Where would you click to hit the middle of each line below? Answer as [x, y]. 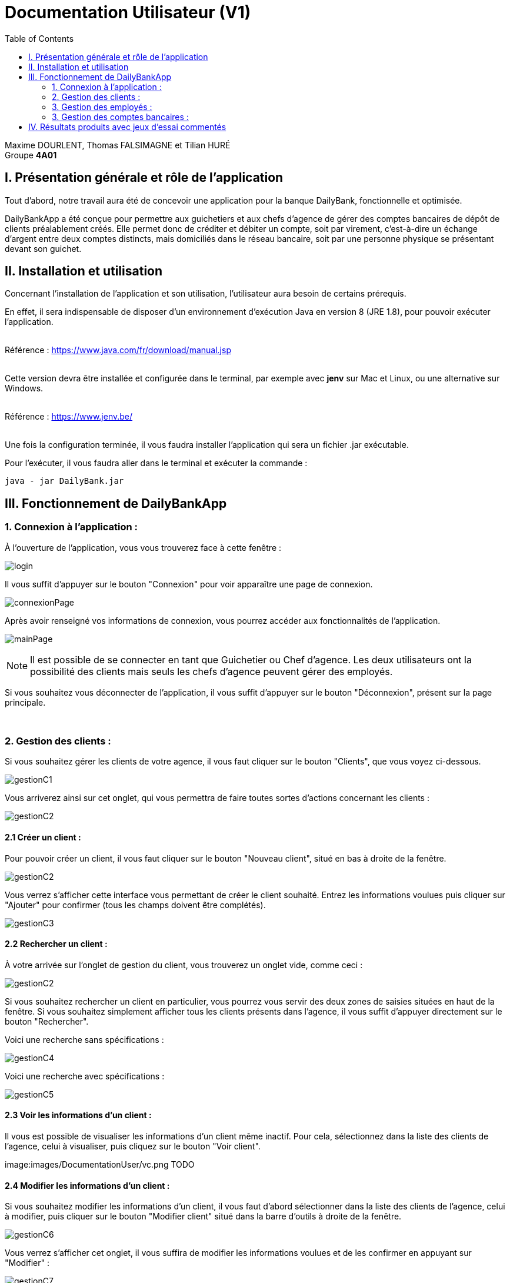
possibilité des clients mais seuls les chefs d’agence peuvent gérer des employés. [211, 671]
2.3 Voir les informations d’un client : [78, 1115]
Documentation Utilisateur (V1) [128, 12]
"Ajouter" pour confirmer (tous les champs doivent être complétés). [135, 905]
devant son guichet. [43, 248]
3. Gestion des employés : [102, 107]
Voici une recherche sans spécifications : [84, 1039]
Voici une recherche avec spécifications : [85, 1076]
